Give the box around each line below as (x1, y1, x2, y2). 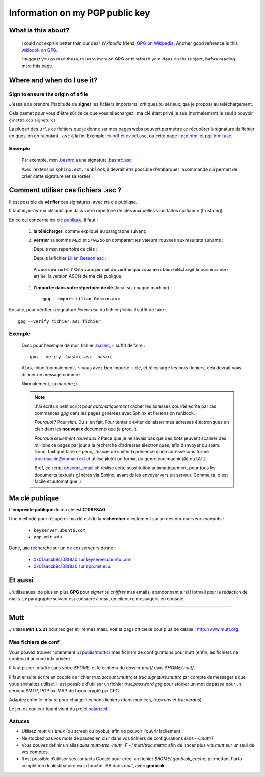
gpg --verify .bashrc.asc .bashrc (30, 354, 113, 359)
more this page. (21, 63, 53, 69)
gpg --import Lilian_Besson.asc (42, 296, 120, 301)
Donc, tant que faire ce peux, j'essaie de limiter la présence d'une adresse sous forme (34, 449, 209, 455)
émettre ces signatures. (9, 117, 57, 123)
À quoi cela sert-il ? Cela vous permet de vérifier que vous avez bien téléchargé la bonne (33, 266, 213, 272)
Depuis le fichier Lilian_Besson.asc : (33, 255, 106, 261)
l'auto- (231, 756, 245, 762)
